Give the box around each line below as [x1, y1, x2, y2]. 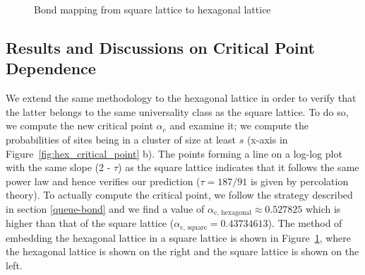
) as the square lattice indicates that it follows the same [118, 160, 359, 175]
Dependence [6, 57, 96, 79]
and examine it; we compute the [169, 118, 309, 133]
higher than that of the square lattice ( [6, 216, 174, 230]
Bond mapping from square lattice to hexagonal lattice [34, 2, 271, 16]
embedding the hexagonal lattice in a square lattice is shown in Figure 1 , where [6, 230, 351, 245]
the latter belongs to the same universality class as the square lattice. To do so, [6, 104, 349, 119]
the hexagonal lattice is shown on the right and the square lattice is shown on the [6, 244, 359, 259]
